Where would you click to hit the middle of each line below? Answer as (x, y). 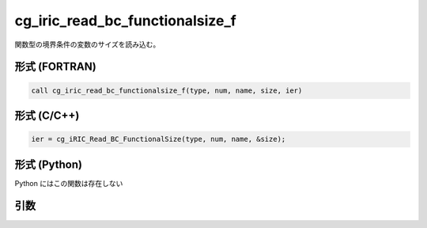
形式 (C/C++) (47, 115)
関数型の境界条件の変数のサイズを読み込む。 (87, 44)
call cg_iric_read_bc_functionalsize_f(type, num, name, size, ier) (167, 90)
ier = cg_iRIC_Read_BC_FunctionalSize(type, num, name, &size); (159, 139)
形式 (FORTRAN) (55, 67)
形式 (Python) (49, 164)
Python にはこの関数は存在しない (69, 183)
